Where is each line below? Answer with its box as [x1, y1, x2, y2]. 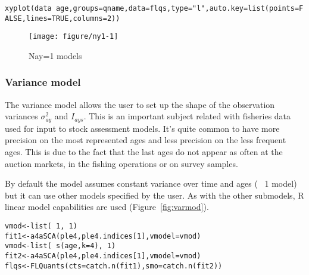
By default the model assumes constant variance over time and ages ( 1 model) [5, 177, 297, 190]
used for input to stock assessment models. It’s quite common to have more [5, 122, 280, 134]
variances [5, 110, 38, 122]
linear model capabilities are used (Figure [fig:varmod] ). [5, 200, 209, 213]
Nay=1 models [29, 49, 82, 61]
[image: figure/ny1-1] [29, 32, 118, 41]
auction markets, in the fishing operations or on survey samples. [5, 157, 238, 169]
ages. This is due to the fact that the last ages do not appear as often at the [5, 146, 283, 158]
